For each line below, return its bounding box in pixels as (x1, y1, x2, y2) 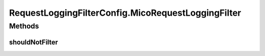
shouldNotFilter (9, 38, 58, 46)
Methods (9, 22, 39, 30)
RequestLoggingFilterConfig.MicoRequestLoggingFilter (9, 7, 241, 18)
